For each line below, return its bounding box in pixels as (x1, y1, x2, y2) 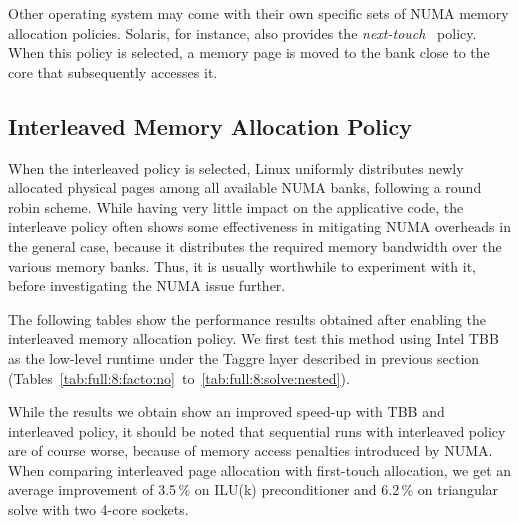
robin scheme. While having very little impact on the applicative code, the (8, 196, 464, 217)
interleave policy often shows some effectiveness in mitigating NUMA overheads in (8, 216, 511, 237)
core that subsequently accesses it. (8, 61, 218, 82)
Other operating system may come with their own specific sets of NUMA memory (8, 3, 509, 23)
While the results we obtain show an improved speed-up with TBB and (8, 401, 445, 422)
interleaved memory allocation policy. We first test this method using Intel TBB (8, 328, 499, 349)
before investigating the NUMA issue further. (8, 275, 286, 296)
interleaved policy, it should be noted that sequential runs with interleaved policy (8, 420, 506, 441)
